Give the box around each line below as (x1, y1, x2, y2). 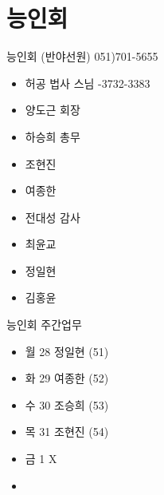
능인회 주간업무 (6, 316, 82, 333)
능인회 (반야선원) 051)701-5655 (6, 48, 158, 65)
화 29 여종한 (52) (25, 370, 109, 386)
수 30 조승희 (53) (25, 396, 109, 413)
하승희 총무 (25, 128, 80, 145)
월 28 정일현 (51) (25, 343, 109, 359)
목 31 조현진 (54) (25, 423, 109, 440)
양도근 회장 (25, 101, 80, 118)
